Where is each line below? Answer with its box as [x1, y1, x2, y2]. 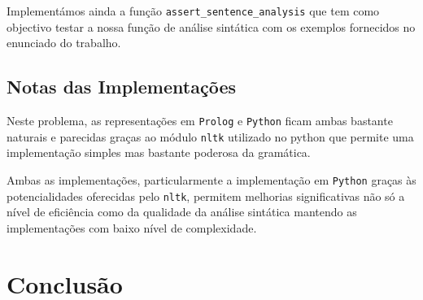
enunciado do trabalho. [7, 34, 121, 51]
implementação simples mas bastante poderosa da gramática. [7, 144, 311, 161]
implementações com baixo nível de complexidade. [7, 219, 257, 236]
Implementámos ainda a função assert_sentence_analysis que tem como [7, 2, 380, 19]
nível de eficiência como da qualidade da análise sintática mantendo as [7, 203, 357, 220]
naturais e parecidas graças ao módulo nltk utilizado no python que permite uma [7, 128, 414, 145]
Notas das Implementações [7, 74, 237, 99]
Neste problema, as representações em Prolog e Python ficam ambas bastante [7, 112, 393, 129]
